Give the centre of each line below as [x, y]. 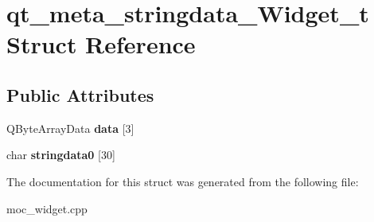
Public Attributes [80, 94]
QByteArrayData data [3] [70, 128]
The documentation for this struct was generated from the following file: [183, 181]
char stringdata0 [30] [61, 155]
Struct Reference [101, 44]
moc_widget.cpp [47, 208]
